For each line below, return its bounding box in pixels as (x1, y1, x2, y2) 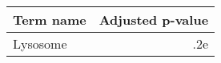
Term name (13, 10, 86, 29)
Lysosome (13, 34, 67, 53)
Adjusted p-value (98, 10, 209, 29)
